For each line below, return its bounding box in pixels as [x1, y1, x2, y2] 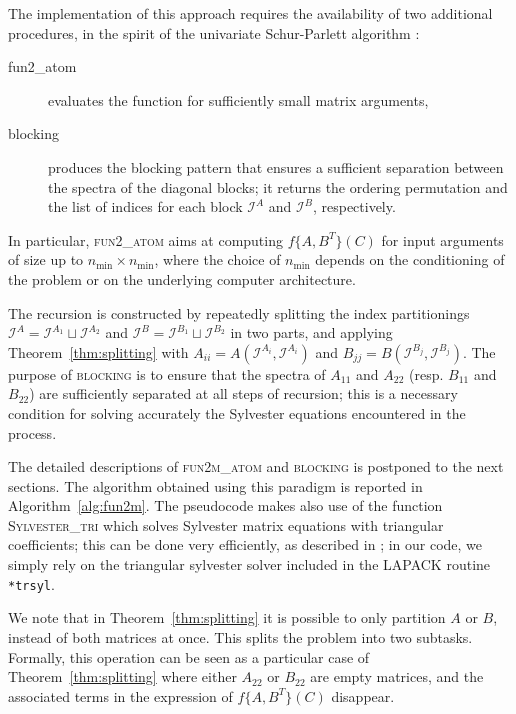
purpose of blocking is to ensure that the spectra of [8, 363, 326, 384]
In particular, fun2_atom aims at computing [8, 229, 283, 250]
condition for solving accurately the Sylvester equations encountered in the [8, 402, 466, 423]
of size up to [8, 249, 84, 270]
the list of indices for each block [48, 196, 243, 217]
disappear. [331, 685, 395, 706]
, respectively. [312, 196, 396, 217]
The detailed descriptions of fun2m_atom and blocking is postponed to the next [8, 456, 504, 477]
